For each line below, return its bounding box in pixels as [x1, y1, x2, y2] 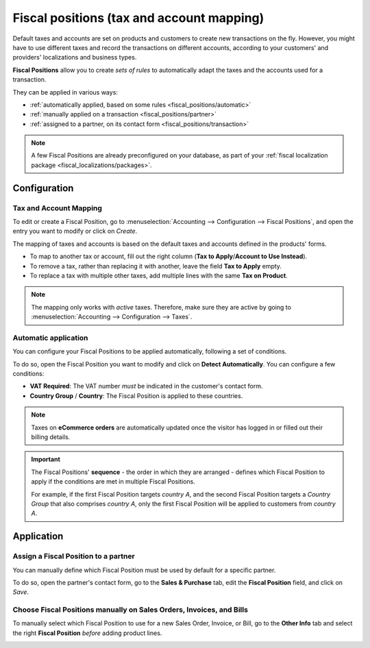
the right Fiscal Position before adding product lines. [12, 629, 162, 637]
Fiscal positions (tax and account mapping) [12, 10, 264, 25]
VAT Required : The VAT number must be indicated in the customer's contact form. [29, 382, 263, 390]
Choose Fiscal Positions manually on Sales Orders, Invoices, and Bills [12, 605, 248, 614]
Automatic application [12, 333, 88, 342]
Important [31, 456, 61, 464]
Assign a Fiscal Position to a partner [12, 551, 135, 561]
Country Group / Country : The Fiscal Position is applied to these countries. [29, 391, 243, 400]
